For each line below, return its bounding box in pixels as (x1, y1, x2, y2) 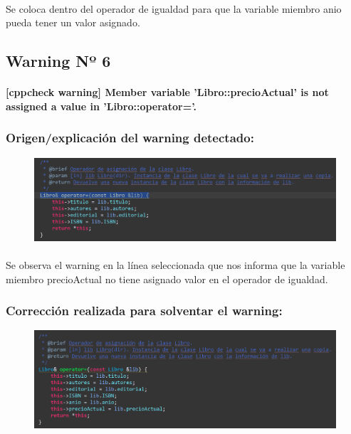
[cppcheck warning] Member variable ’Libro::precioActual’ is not (6, 85, 329, 100)
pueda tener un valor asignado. (6, 15, 140, 30)
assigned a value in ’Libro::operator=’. (6, 98, 197, 113)
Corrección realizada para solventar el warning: (6, 302, 283, 319)
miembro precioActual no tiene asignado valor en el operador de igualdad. (6, 271, 328, 286)
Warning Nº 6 (6, 50, 111, 72)
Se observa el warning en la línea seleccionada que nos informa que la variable (6, 257, 345, 272)
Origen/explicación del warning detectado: (6, 129, 254, 147)
